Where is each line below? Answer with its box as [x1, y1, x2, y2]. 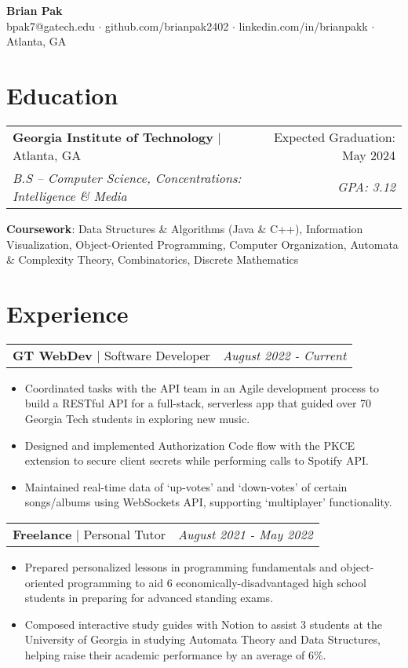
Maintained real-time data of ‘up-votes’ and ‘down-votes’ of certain [24, 478, 348, 495]
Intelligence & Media [13, 186, 127, 205]
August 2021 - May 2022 [177, 524, 313, 543]
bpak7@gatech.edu [6, 17, 95, 34]
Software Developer [104, 345, 210, 364]
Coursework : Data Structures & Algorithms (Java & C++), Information [6, 220, 363, 236]
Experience [6, 297, 129, 329]
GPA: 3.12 [337, 177, 395, 196]
